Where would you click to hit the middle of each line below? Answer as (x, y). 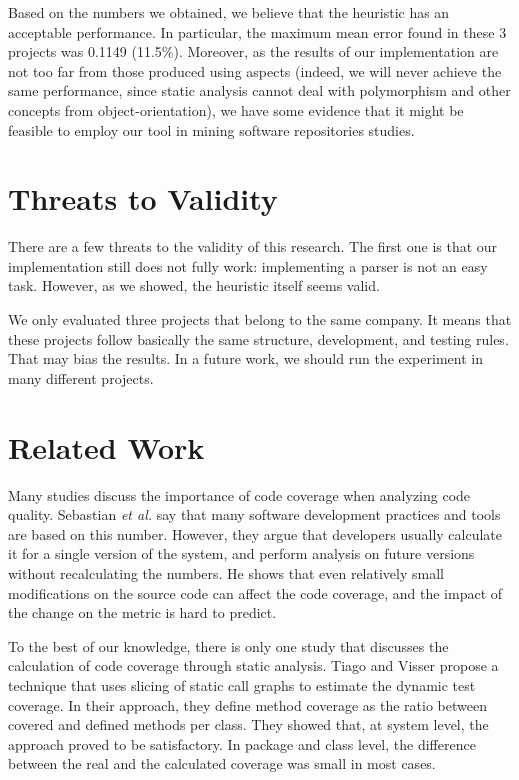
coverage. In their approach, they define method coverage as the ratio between (247, 704)
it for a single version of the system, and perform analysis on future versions (241, 553)
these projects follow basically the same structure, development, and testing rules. (258, 338)
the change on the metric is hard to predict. (142, 612)
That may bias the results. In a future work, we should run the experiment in (245, 358)
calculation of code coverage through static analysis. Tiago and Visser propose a (253, 665)
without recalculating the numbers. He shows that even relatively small (226, 572)
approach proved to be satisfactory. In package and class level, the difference (242, 743)
